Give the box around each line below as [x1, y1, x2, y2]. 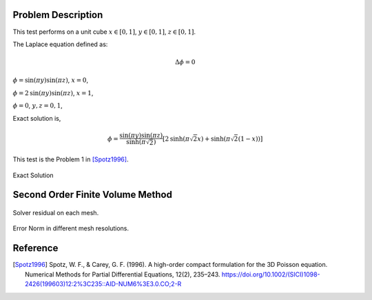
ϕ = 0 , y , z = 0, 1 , [12, 101, 63, 110]
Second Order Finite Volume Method [12, 189, 172, 201]
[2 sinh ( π [162, 134, 190, 143]
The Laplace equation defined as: [12, 40, 108, 48]
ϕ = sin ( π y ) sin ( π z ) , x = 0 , [12, 76, 89, 84]
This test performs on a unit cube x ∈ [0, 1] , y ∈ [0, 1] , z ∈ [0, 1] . [12, 28, 196, 36]
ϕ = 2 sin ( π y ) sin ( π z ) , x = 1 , [12, 88, 94, 97]
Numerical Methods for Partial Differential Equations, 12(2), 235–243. [25, 270, 220, 279]
